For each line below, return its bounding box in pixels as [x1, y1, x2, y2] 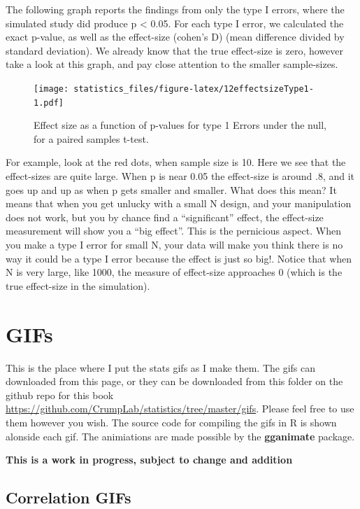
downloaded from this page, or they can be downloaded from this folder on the [6, 374, 343, 389]
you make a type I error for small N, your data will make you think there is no [6, 237, 343, 252]
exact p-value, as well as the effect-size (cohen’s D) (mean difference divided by [6, 29, 345, 44]
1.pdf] [34, 97, 64, 108]
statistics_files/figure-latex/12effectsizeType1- [73, 83, 314, 94]
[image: [34, 83, 69, 94]
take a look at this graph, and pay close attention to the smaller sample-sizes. [6, 57, 338, 71]
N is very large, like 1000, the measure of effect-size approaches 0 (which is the [6, 265, 343, 279]
